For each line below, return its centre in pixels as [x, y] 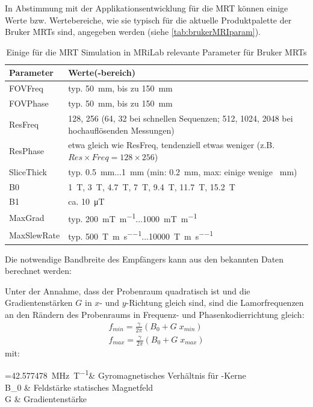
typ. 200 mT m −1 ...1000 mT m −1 [133, 218]
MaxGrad [27, 218]
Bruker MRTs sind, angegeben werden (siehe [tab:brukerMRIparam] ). [133, 32]
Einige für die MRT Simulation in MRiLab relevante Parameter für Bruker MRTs [156, 51]
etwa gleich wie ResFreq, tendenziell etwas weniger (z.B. [172, 145]
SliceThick [28, 171]
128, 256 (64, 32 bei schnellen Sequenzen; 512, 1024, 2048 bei [181, 118]
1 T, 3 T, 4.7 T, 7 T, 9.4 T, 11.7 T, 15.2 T [152, 186]
